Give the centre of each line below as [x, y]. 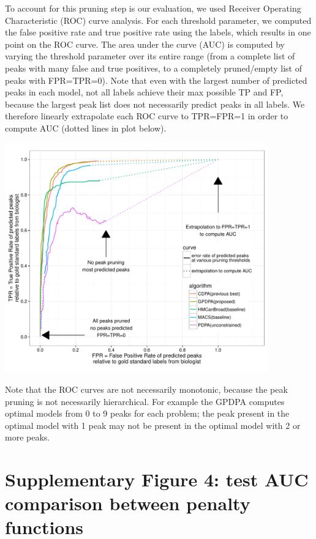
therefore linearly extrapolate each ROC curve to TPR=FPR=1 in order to [147, 116]
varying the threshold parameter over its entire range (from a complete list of [150, 56]
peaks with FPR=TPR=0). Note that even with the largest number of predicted [156, 80]
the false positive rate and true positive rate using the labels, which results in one [158, 32]
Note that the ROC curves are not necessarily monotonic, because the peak [146, 389]
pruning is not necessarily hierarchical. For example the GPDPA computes [145, 401]
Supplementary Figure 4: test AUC [157, 479]
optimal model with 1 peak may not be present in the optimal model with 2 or [153, 425]
